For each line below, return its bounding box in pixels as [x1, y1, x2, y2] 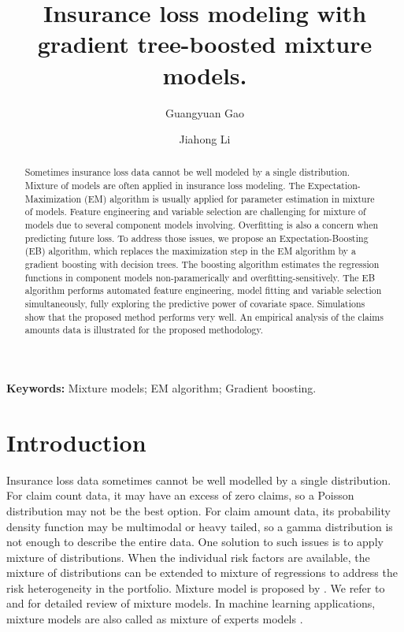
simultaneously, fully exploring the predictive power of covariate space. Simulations [24, 297, 365, 310]
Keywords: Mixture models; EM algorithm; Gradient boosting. [6, 380, 317, 396]
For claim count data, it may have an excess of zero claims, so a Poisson [6, 487, 354, 504]
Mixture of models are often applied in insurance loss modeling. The [24, 179, 305, 192]
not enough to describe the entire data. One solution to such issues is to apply [6, 533, 384, 550]
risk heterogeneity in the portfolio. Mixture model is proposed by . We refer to [6, 579, 385, 596]
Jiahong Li [179, 131, 231, 147]
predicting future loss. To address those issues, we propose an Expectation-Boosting [24, 231, 369, 244]
